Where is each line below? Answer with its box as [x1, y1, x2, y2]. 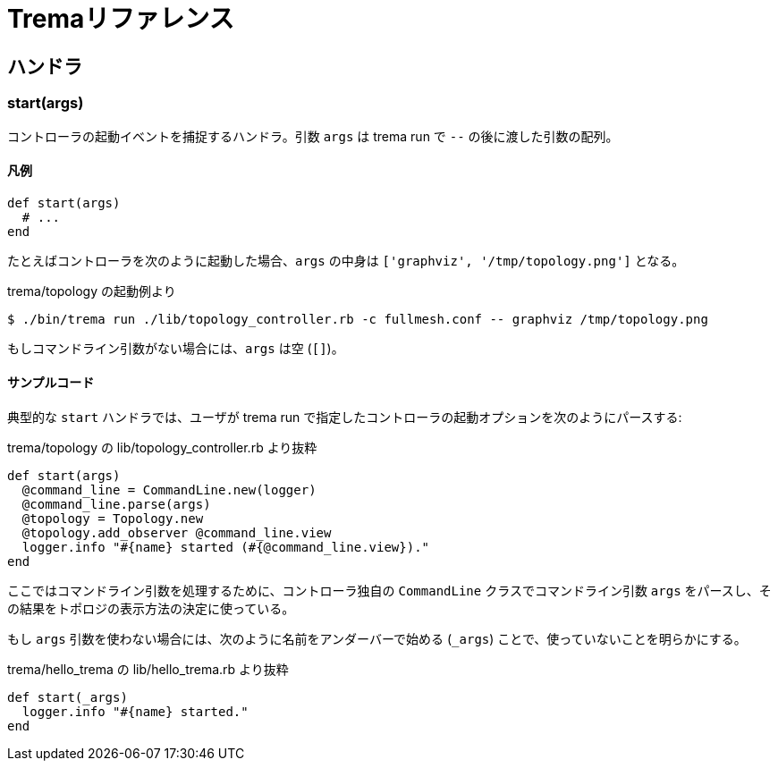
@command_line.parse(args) [21, 496, 211, 511]
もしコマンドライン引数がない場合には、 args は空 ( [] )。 [7, 340, 344, 356]
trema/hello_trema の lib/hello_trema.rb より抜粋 [7, 661, 289, 677]
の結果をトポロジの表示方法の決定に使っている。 [7, 600, 295, 616]
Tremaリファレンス [7, 4, 234, 34]
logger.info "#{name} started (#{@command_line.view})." [21, 539, 430, 554]
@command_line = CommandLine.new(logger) [21, 482, 317, 497]
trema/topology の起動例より [7, 283, 176, 299]
